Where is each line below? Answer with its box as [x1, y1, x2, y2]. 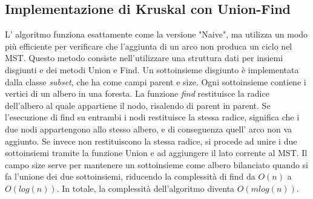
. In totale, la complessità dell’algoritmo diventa [56, 181, 235, 194]
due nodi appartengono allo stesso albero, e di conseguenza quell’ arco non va [5, 122, 292, 135]
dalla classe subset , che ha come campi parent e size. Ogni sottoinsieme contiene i [5, 75, 306, 88]
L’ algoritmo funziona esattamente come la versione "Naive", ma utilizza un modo [5, 28, 308, 41]
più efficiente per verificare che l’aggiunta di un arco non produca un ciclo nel [5, 39, 292, 52]
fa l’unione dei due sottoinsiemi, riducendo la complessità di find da [5, 170, 255, 183]
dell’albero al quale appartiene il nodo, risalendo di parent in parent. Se [5, 99, 271, 111]
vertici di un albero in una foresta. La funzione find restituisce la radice [5, 87, 269, 100]
